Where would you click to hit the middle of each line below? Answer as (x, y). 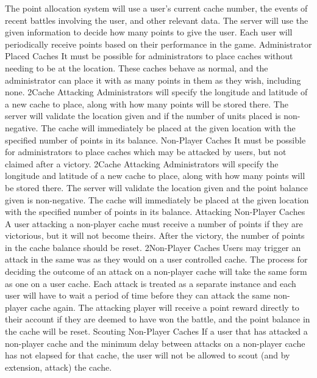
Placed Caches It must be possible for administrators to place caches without (149, 56)
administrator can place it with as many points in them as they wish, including (153, 80)
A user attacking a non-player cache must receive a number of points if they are (154, 223)
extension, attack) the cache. (59, 367)
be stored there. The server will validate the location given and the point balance (156, 187)
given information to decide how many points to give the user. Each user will (149, 32)
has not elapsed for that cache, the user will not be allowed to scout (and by (148, 355)
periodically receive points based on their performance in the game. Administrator (158, 44)
